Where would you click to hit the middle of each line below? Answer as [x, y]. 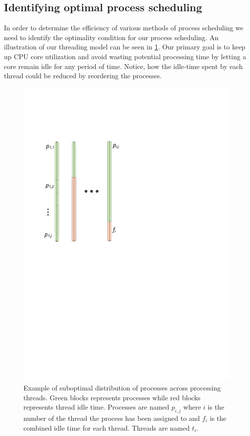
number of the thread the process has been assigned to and [112, 418]
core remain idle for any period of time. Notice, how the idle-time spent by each [124, 66]
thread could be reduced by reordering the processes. [83, 76]
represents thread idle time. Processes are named [96, 407]
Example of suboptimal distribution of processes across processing [122, 388]
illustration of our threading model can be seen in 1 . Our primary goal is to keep [125, 47]
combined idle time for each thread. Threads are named [107, 427]
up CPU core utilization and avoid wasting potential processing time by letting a [125, 56]
